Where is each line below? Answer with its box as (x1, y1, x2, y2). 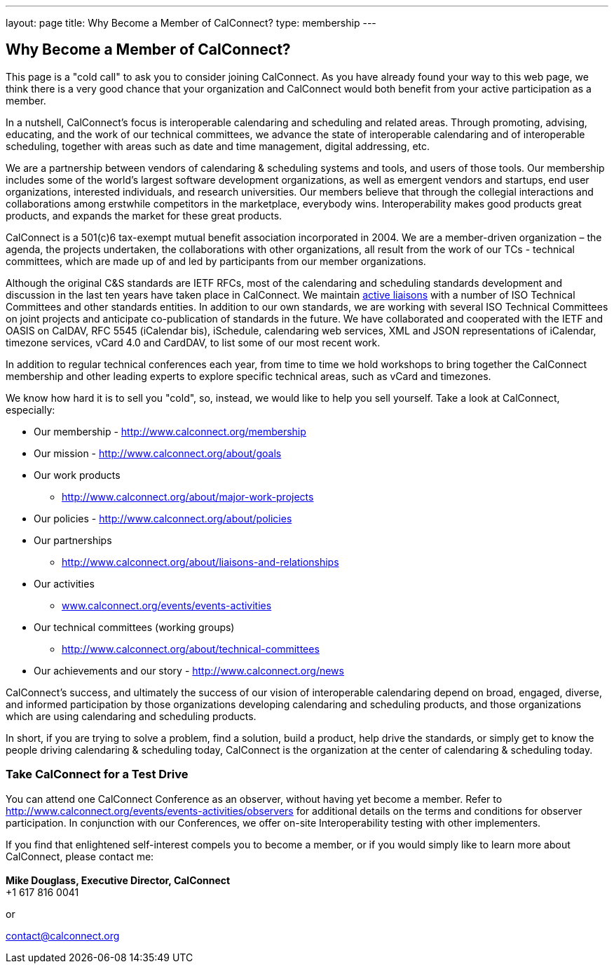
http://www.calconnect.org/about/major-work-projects (62, 490, 314, 503)
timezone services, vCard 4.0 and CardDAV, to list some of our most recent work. (6, 336, 381, 348)
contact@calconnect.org (6, 929, 120, 942)
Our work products (34, 468, 121, 481)
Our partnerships (34, 534, 112, 546)
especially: (6, 403, 55, 416)
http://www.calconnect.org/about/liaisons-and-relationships (62, 555, 339, 568)
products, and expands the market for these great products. (6, 209, 282, 222)
